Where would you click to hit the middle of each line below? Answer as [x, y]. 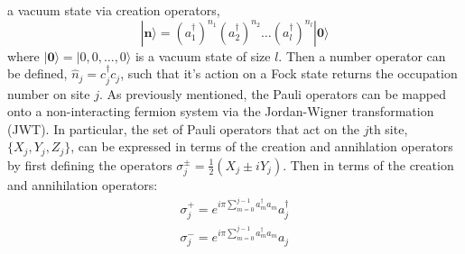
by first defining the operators [90, 164]
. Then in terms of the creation [368, 164]
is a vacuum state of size [203, 55]
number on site [49, 93]
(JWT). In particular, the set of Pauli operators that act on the [183, 128]
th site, [388, 128]
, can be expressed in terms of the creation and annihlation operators [262, 146]
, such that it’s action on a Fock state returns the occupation [289, 73]
